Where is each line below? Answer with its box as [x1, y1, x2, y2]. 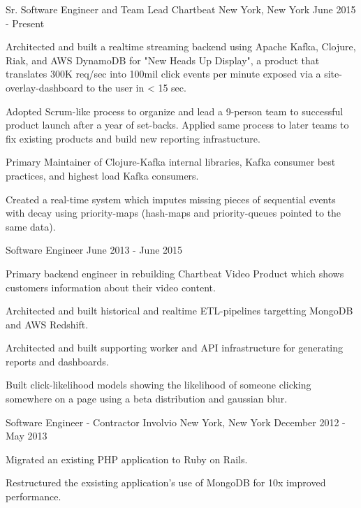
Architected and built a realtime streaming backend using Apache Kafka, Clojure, [6, 39, 356, 54]
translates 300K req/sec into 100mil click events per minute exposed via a [6, 66, 321, 81]
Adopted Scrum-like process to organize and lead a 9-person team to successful [6, 103, 344, 118]
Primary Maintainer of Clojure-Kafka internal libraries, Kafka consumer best [6, 154, 336, 169]
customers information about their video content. [6, 280, 216, 294]
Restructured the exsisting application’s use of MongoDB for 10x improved [6, 475, 326, 490]
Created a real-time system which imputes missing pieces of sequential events [6, 191, 336, 206]
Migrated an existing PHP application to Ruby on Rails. [6, 451, 248, 466]
